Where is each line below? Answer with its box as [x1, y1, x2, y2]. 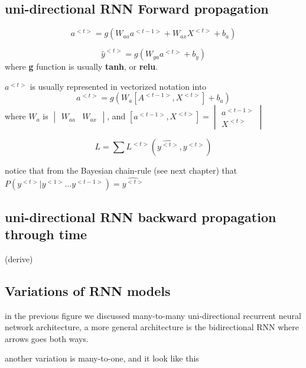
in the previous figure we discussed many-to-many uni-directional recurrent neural [5, 309, 301, 321]
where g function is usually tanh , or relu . [5, 60, 158, 73]
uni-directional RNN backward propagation [5, 207, 276, 226]
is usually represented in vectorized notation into [30, 80, 207, 92]
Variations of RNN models [5, 281, 171, 299]
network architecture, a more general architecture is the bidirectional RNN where [5, 321, 299, 333]
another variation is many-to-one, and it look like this [5, 352, 199, 364]
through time [5, 225, 87, 243]
